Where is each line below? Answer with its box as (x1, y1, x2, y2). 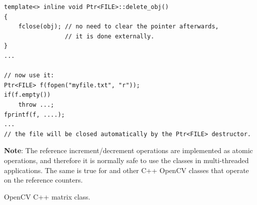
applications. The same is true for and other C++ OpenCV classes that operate (4, 165, 249, 175)
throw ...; (18, 101, 54, 108)
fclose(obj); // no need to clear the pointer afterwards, (18, 23, 219, 30)
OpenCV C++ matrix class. (4, 191, 90, 202)
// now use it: (4, 72, 54, 79)
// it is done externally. (64, 32, 154, 40)
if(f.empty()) (4, 91, 51, 99)
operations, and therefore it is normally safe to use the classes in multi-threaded (4, 155, 249, 165)
